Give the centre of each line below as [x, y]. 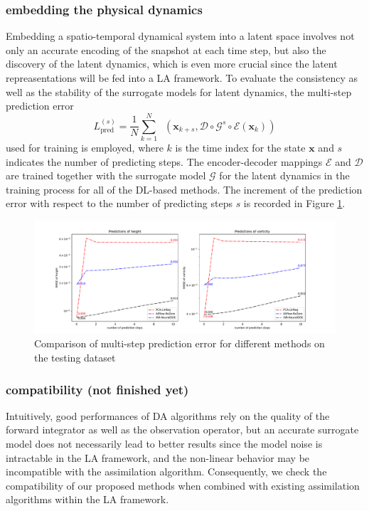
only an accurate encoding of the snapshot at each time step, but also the [166, 49]
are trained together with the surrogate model [106, 175]
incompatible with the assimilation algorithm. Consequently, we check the [166, 472]
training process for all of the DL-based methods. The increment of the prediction [184, 189]
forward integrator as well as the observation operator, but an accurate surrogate [182, 430]
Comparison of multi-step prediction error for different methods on [180, 343]
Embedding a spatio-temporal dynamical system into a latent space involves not [180, 36]
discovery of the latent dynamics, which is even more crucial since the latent [172, 64]
